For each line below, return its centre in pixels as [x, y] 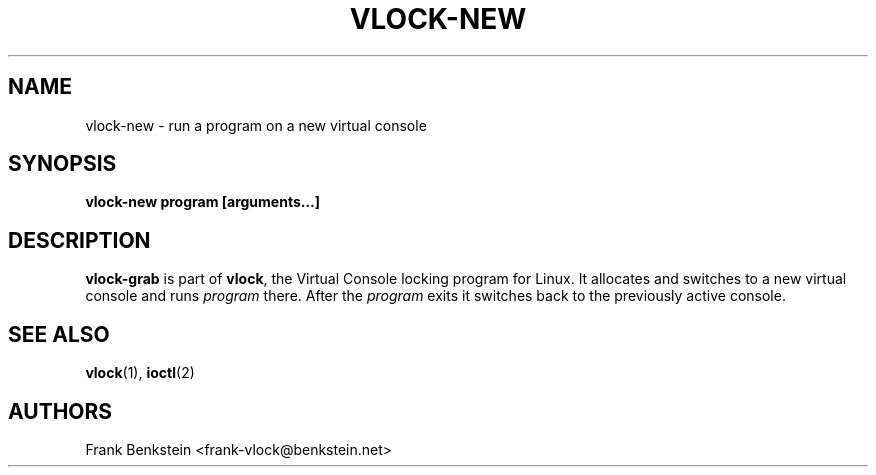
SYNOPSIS [62, 164]
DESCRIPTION [79, 240]
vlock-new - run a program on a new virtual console [256, 125]
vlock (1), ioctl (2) [140, 373]
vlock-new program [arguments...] [203, 202]
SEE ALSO [59, 334]
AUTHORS [60, 411]
